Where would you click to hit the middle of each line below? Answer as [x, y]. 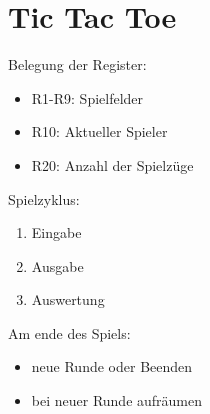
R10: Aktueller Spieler [99, 131]
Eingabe [56, 232]
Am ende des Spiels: [69, 332]
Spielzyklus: [44, 198]
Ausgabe [57, 265]
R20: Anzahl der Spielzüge [112, 164]
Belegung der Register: [77, 64]
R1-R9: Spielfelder [87, 97]
